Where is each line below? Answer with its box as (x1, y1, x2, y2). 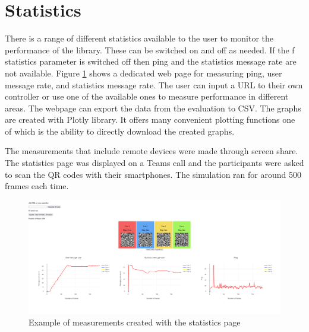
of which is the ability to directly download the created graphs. (5, 124, 235, 137)
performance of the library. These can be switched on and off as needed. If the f (5, 43, 295, 56)
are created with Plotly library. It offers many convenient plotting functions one (5, 113, 295, 126)
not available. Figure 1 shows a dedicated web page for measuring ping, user (5, 66, 282, 79)
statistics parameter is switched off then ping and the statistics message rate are (5, 55, 297, 68)
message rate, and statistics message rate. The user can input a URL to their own (5, 78, 303, 91)
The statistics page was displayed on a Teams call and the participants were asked (5, 157, 304, 169)
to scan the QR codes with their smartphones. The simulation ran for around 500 (5, 168, 301, 180)
